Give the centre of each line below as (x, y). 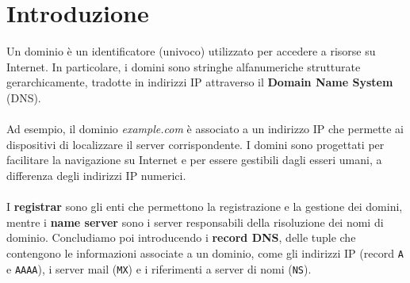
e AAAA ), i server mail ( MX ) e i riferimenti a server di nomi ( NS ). (159, 268)
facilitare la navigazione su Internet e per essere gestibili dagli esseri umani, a (194, 160)
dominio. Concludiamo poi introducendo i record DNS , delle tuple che (181, 237)
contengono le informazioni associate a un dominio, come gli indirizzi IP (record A (205, 252)
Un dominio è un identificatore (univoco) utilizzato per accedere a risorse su (191, 51)
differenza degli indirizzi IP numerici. (96, 175)
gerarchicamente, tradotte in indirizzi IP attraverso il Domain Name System (200, 82)
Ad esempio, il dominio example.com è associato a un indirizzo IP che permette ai (205, 129)
